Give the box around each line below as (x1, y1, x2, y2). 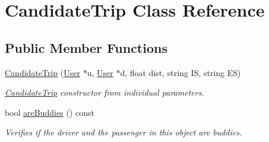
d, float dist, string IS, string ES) (120, 66, 241, 78)
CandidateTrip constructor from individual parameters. (5, 86, 204, 99)
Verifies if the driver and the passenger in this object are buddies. (5, 126, 242, 138)
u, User (87, 66, 113, 78)
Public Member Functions (5, 38, 167, 56)
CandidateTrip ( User (5, 66, 80, 78)
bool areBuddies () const (5, 106, 94, 118)
